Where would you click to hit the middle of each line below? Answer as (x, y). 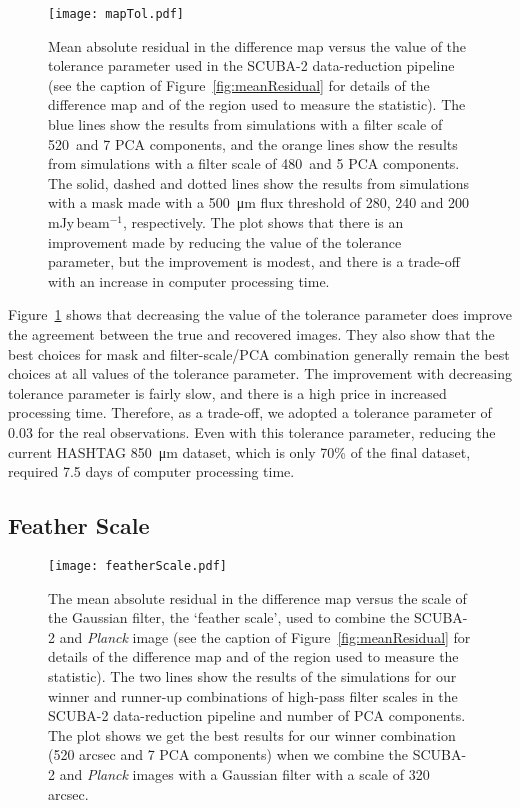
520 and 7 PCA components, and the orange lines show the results (253, 143)
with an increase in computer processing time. (189, 280)
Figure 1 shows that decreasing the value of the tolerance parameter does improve (260, 314)
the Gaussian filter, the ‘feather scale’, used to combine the (229, 617)
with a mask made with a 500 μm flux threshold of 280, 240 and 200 (259, 202)
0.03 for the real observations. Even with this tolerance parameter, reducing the (252, 431)
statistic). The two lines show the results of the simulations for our (252, 675)
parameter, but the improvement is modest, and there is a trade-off (254, 261)
